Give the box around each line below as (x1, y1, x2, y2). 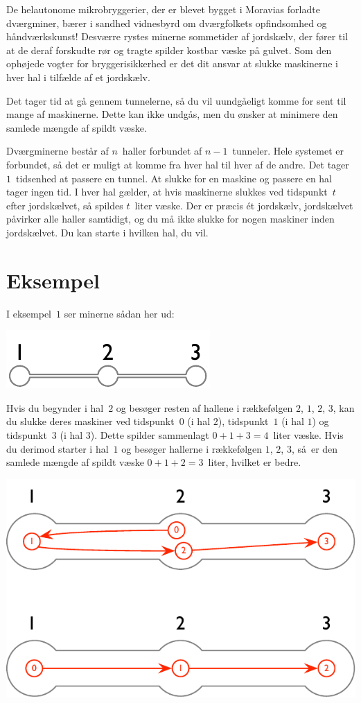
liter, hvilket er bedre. (208, 455, 301, 469)
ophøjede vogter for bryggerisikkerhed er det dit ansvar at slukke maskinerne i (6, 56, 338, 71)
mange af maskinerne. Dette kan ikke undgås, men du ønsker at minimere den (6, 107, 338, 121)
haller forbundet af (122, 144, 202, 158)
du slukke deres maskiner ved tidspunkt (6, 414, 175, 428)
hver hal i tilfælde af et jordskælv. (6, 69, 150, 84)
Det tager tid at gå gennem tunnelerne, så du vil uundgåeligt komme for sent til (6, 93, 346, 107)
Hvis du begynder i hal (6, 400, 104, 415)
